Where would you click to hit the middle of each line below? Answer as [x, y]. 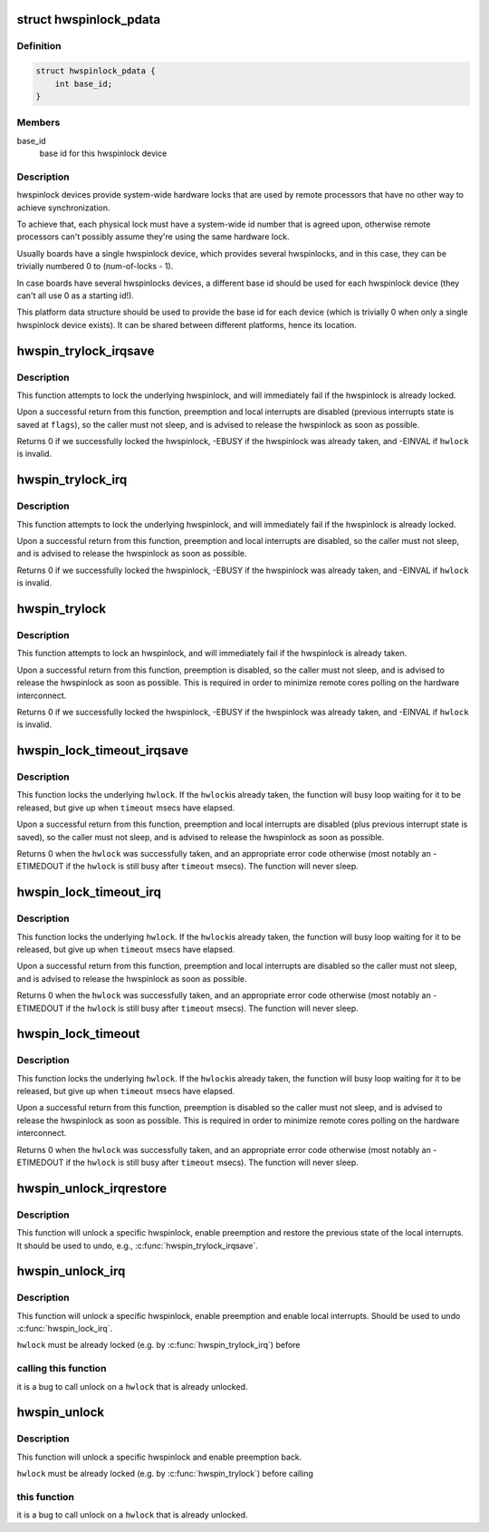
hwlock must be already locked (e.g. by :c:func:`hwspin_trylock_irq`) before [158, 1345]
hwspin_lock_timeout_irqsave [103, 751]
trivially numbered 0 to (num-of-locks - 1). [95, 267]
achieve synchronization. [63, 208]
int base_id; [84, 83]
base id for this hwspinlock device [103, 153]
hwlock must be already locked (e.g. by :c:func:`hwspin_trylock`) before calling [165, 1474]
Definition [39, 46]
